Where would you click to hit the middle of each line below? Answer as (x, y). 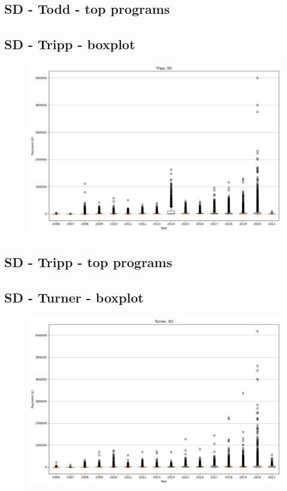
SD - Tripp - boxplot (70, 44)
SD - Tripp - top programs (88, 262)
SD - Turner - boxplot (74, 297)
